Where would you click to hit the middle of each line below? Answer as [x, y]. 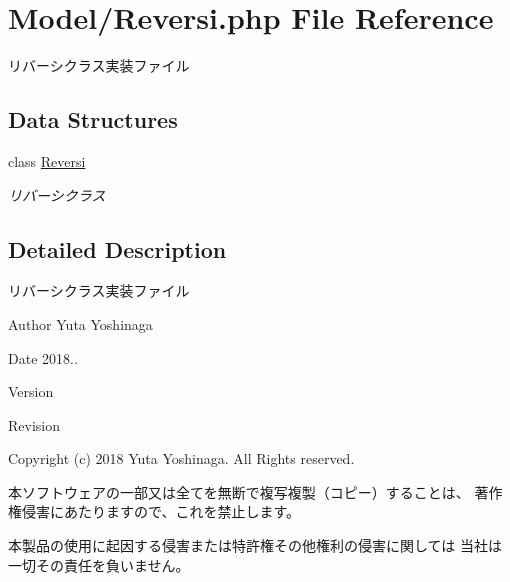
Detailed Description [117, 248]
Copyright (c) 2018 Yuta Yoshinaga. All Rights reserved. [181, 458]
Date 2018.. [43, 357]
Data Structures [93, 119]
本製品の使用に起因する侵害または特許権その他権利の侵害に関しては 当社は [255, 545]
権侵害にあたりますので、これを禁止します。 [154, 511]
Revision [34, 424]
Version [31, 391]
